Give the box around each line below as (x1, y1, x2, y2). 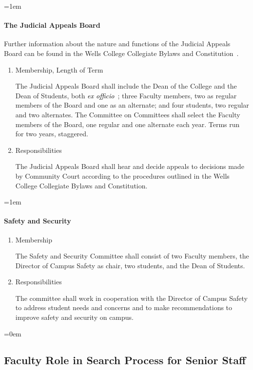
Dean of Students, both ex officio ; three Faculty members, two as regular (15, 90, 237, 100)
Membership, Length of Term (15, 64, 103, 74)
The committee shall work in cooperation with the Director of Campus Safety (15, 293, 248, 303)
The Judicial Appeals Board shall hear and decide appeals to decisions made (15, 161, 244, 171)
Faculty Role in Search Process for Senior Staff (4, 352, 246, 367)
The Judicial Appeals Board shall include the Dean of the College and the (15, 81, 237, 91)
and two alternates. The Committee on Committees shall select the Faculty (15, 109, 240, 119)
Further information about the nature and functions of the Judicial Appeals (4, 38, 231, 49)
